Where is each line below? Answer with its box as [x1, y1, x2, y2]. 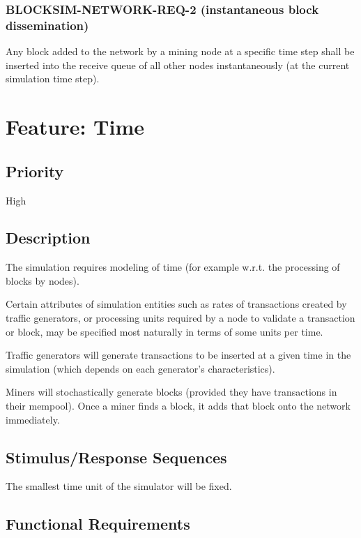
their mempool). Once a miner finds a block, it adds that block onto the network [6, 398, 351, 413]
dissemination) [6, 16, 89, 33]
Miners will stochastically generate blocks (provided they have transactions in [6, 384, 337, 399]
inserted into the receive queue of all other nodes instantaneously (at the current [6, 57, 350, 72]
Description [6, 227, 91, 248]
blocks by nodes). [6, 273, 79, 287]
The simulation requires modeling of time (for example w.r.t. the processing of [6, 260, 340, 274]
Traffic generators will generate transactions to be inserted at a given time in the [6, 348, 351, 362]
